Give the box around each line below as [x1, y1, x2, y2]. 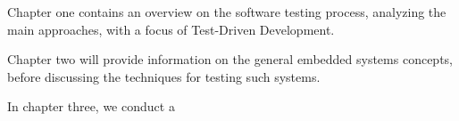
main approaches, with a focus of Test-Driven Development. [7, 20, 335, 38]
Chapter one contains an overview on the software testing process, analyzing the [7, 3, 446, 20]
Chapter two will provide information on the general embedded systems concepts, [7, 50, 453, 69]
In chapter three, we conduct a [7, 97, 175, 116]
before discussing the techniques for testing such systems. [7, 67, 321, 85]
